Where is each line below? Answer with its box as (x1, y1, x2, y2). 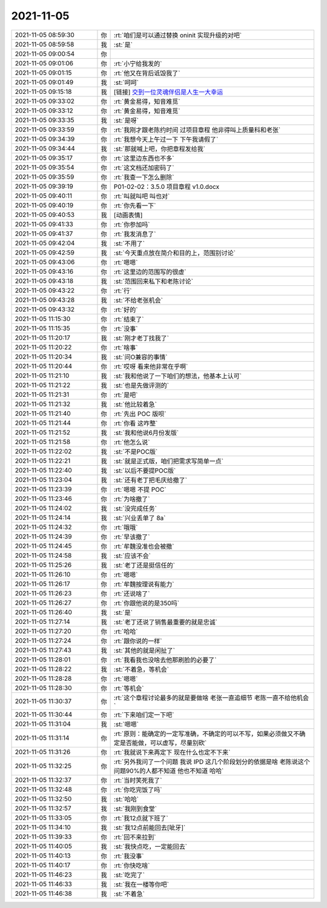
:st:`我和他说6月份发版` (113, 428, 179, 437)
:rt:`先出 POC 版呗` (113, 409, 167, 418)
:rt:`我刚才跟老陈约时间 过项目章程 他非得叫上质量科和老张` (113, 125, 281, 134)
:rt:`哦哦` (113, 523, 138, 531)
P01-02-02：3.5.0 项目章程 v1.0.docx (113, 182, 220, 191)
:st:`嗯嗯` (113, 720, 139, 728)
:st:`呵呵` (113, 78, 139, 87)
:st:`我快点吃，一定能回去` (113, 842, 188, 850)
